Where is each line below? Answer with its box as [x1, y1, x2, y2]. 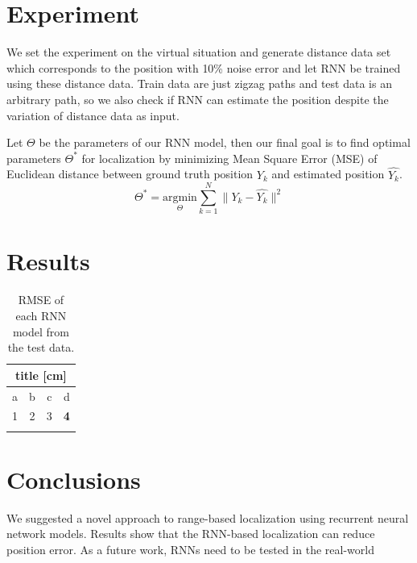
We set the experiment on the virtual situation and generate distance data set [6, 44, 391, 60]
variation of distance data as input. [6, 106, 180, 123]
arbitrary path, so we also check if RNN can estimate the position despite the [6, 90, 389, 107]
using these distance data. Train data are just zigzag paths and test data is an [6, 75, 392, 92]
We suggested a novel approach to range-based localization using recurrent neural [6, 509, 409, 526]
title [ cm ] [15, 366, 67, 383]
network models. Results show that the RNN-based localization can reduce [6, 525, 375, 542]
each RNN [15, 307, 67, 323]
